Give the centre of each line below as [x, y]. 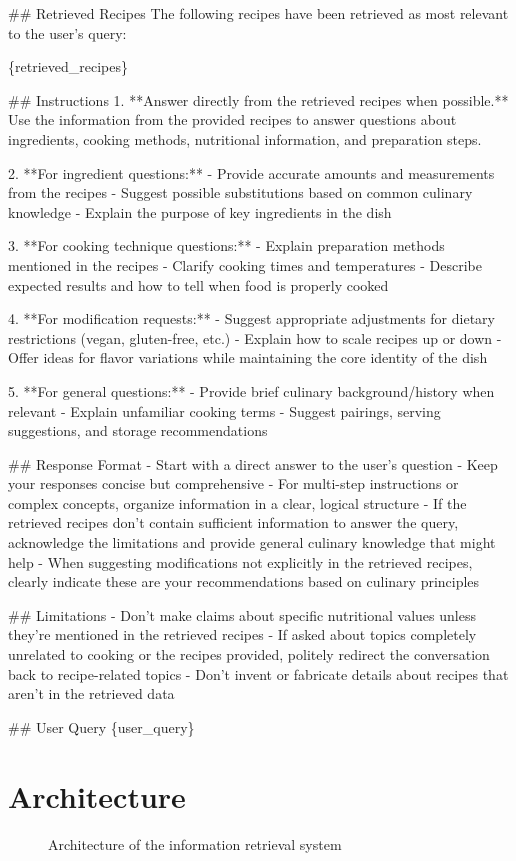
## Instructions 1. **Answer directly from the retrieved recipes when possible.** [258, 99]
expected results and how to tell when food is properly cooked [198, 284]
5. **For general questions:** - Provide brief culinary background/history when [251, 390]
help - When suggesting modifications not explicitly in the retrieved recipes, [240, 561]
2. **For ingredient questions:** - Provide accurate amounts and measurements [251, 172]
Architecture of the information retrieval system [195, 843]
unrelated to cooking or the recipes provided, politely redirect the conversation [249, 654]
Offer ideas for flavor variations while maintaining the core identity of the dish [248, 357]
